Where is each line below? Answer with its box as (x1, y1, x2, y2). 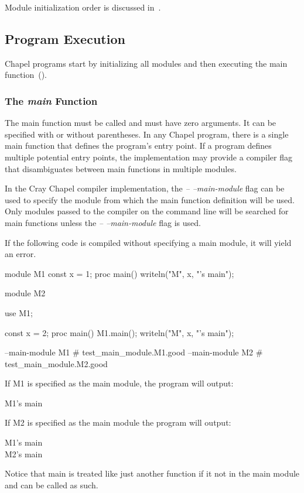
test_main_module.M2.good (5, 357, 108, 369)
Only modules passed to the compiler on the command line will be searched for (5, 205, 289, 217)
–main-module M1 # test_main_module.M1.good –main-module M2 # (5, 346, 263, 358)
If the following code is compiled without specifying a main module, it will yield (5, 236, 292, 248)
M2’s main (5, 447, 43, 460)
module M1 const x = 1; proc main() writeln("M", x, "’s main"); (5, 267, 234, 279)
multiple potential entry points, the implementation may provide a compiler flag (5, 150, 292, 163)
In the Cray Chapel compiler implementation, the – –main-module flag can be (5, 182, 285, 194)
